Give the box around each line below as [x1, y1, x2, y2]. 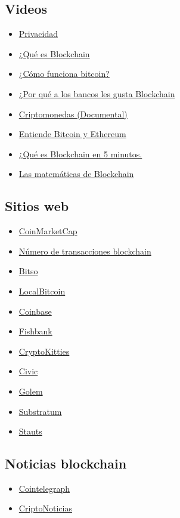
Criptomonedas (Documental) [18, 107, 128, 120]
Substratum [18, 405, 62, 417]
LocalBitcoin [18, 284, 66, 297]
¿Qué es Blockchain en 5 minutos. [18, 147, 142, 160]
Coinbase [18, 305, 52, 317]
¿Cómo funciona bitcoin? [18, 67, 110, 80]
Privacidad [18, 27, 58, 40]
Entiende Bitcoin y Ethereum [18, 128, 126, 140]
